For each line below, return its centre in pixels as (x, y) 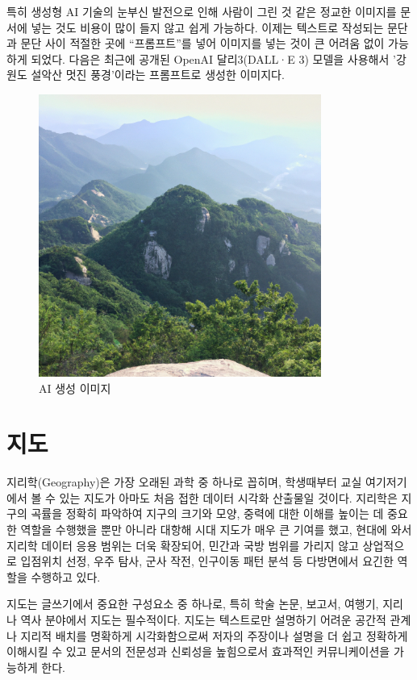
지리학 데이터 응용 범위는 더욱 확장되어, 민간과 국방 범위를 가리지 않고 (183, 545)
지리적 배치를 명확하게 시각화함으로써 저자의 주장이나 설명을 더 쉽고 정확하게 (214, 635)
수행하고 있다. (66, 576)
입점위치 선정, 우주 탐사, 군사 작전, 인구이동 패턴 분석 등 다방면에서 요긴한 (207, 561)
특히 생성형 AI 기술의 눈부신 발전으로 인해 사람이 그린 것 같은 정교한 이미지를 (202, 11)
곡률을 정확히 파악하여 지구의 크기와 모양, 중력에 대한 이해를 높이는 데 (207, 513)
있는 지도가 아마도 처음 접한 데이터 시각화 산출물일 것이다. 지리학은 (228, 497)
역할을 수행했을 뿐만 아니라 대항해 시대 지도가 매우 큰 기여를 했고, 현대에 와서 (216, 530)
